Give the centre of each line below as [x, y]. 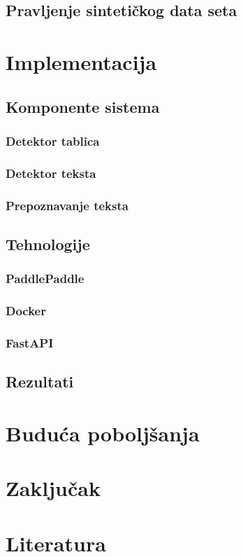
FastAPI [30, 342]
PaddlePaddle [45, 278]
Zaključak [53, 488]
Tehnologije [48, 243]
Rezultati [40, 381]
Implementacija [81, 61]
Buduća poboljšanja [103, 433]
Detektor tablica [53, 140]
